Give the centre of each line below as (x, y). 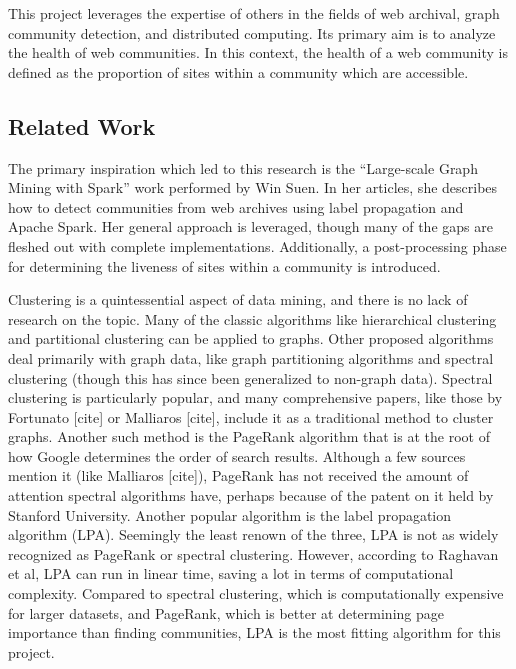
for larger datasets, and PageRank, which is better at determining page (226, 612)
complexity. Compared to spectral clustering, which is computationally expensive (256, 593)
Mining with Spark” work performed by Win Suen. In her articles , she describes (253, 187)
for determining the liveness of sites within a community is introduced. (224, 265)
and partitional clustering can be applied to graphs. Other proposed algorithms (251, 338)
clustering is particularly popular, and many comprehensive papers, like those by (255, 397)
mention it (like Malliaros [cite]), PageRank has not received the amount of (238, 475)
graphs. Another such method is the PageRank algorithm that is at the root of (249, 436)
